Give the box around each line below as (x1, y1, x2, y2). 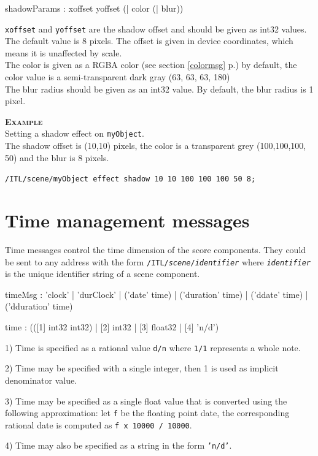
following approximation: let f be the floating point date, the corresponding (5, 406, 290, 419)
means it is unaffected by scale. (5, 46, 122, 59)
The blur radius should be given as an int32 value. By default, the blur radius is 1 (5, 82, 314, 95)
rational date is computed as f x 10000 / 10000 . (5, 418, 192, 431)
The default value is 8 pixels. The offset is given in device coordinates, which (5, 34, 293, 47)
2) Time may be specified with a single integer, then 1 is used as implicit (5, 362, 279, 374)
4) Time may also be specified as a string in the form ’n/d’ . (5, 439, 232, 452)
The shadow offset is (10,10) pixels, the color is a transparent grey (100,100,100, (5, 139, 306, 152)
